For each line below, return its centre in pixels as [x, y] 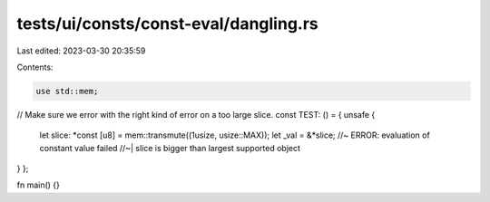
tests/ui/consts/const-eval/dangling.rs [168, 24]
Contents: [35, 67]
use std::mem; [67, 91]
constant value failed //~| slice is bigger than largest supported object [170, 148]
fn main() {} [39, 185]
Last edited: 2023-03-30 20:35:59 [81, 51]
